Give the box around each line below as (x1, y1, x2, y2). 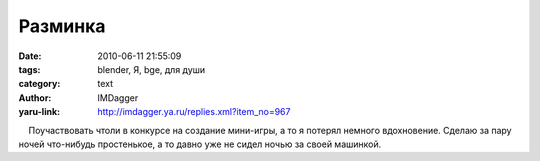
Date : (18, 50, 42, 62)
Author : (18, 91, 52, 104)
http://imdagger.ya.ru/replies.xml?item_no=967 (97, 106, 291, 118)
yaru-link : (18, 106, 60, 118)
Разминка (18, 15, 106, 37)
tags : (18, 63, 41, 75)
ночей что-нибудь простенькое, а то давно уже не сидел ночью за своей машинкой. (18, 138, 382, 150)
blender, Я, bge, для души (97, 63, 206, 75)
